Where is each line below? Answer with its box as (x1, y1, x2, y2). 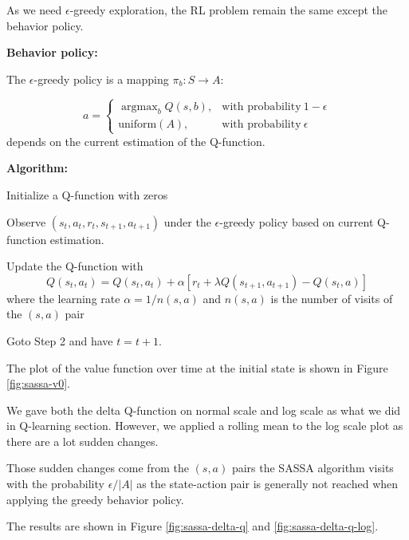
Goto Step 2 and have (6, 332, 113, 349)
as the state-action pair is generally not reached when (136, 475, 399, 492)
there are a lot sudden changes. (6, 432, 159, 449)
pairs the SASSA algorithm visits (231, 459, 394, 476)
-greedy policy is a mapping (33, 70, 169, 87)
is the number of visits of (270, 290, 393, 306)
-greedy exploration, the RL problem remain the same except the (69, 2, 388, 18)
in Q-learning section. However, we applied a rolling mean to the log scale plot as (6, 417, 403, 434)
